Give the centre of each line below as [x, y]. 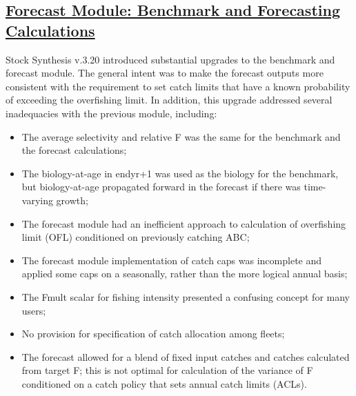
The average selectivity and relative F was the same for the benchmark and [181, 136]
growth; [72, 200]
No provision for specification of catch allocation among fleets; [153, 334]
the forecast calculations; [74, 150]
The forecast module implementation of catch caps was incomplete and [172, 260]
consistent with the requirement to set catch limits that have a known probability [178, 86]
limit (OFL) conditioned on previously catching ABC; [136, 237]
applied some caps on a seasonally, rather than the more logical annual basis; [185, 274]
